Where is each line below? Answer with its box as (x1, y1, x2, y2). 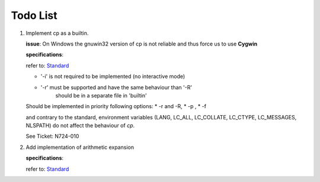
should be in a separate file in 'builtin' (55, 92, 148, 99)
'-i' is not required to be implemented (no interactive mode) (40, 73, 185, 80)
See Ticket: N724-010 (25, 133, 79, 140)
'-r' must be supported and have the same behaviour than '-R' (40, 83, 193, 91)
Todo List (11, 9, 57, 22)
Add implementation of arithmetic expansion (25, 144, 135, 151)
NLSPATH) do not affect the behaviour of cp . (25, 122, 135, 129)
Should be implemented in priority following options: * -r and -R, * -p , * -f (25, 103, 207, 110)
